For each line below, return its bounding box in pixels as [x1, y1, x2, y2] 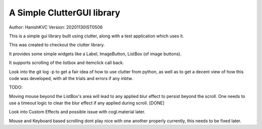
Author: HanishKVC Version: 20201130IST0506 [9, 24, 103, 30]
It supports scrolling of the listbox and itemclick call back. [9, 60, 124, 65]
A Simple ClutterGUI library [9, 7, 121, 18]
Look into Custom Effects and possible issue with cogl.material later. [9, 109, 146, 115]
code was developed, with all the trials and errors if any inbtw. [9, 75, 133, 81]
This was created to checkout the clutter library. [9, 42, 105, 48]
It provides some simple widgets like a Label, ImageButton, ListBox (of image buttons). [9, 51, 182, 57]
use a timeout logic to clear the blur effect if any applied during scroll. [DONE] [9, 100, 164, 106]
